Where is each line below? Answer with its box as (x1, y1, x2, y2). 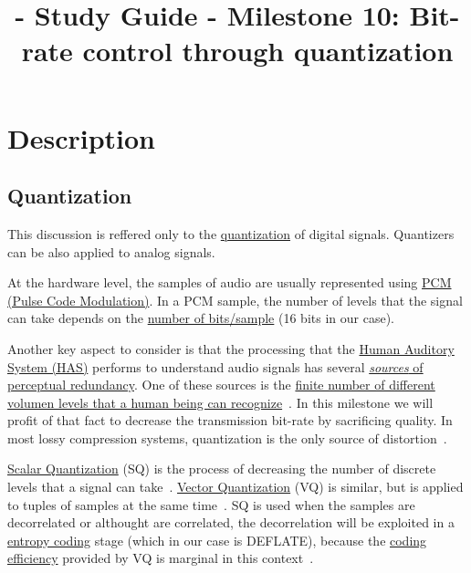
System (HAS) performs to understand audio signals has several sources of (7, 357, 424, 376)
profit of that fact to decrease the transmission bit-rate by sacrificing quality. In (7, 411, 453, 430)
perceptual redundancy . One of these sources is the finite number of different (7, 375, 435, 394)
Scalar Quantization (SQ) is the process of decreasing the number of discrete (7, 459, 436, 478)
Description (7, 119, 156, 156)
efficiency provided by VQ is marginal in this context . (7, 548, 314, 568)
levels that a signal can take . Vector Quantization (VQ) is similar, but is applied (7, 477, 464, 496)
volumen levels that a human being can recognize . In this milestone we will (7, 392, 434, 412)
